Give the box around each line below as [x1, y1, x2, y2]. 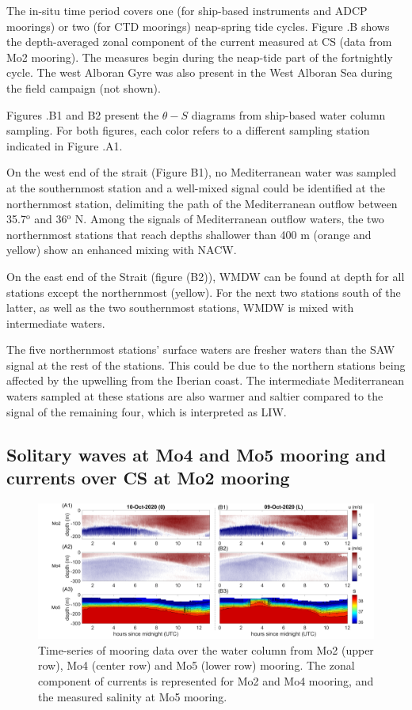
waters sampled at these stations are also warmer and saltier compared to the [6, 388, 383, 404]
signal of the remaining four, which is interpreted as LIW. [6, 403, 287, 420]
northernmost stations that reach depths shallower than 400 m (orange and [6, 226, 372, 242]
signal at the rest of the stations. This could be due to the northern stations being [6, 356, 406, 373]
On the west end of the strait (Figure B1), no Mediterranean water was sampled [6, 164, 397, 180]
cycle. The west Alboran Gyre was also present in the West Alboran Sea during [6, 64, 393, 81]
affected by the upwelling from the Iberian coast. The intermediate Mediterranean [6, 372, 404, 389]
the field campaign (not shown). [6, 79, 161, 96]
